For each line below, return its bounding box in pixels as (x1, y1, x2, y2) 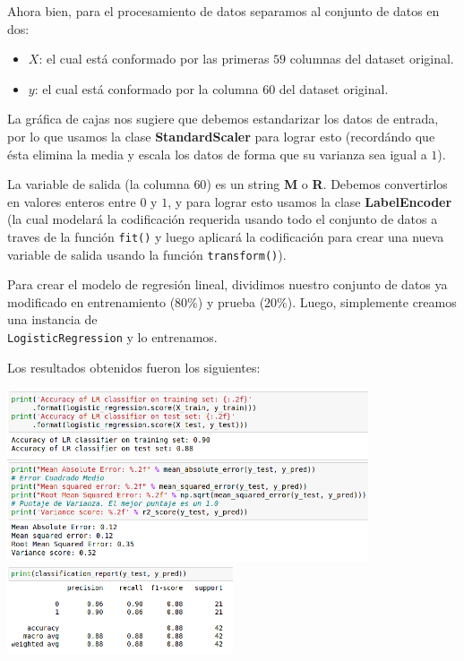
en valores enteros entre (7, 192, 136, 210)
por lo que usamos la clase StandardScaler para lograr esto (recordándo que (7, 126, 435, 145)
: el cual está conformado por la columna (34, 79, 259, 98)
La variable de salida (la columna (7, 175, 190, 193)
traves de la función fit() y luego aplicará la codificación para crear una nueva (7, 227, 444, 245)
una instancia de (7, 310, 98, 329)
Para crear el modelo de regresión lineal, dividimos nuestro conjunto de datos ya (7, 275, 448, 294)
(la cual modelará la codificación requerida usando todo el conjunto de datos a (7, 210, 438, 228)
